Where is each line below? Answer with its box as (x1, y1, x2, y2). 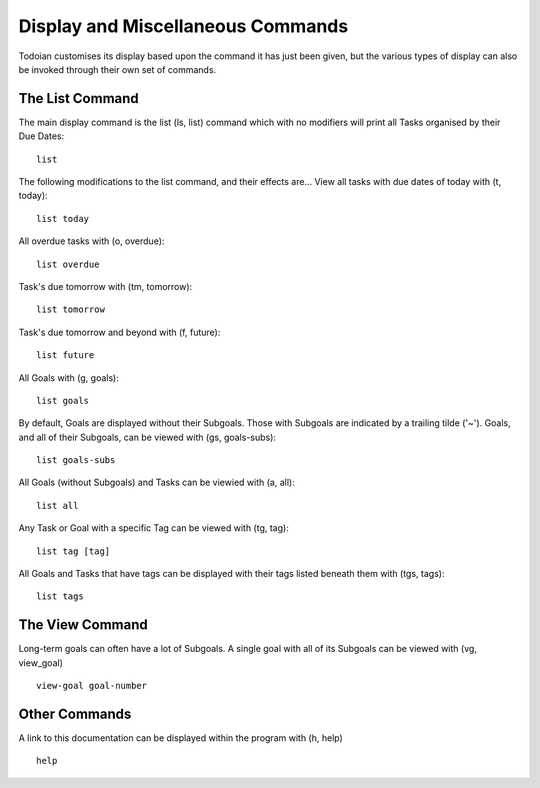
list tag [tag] (36, 545, 111, 557)
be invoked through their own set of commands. (18, 63, 217, 75)
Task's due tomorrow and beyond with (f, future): (18, 326, 221, 338)
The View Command (18, 616, 149, 634)
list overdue (36, 258, 100, 270)
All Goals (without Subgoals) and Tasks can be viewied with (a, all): (18, 476, 295, 489)
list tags (36, 591, 84, 602)
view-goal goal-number (36, 680, 148, 692)
